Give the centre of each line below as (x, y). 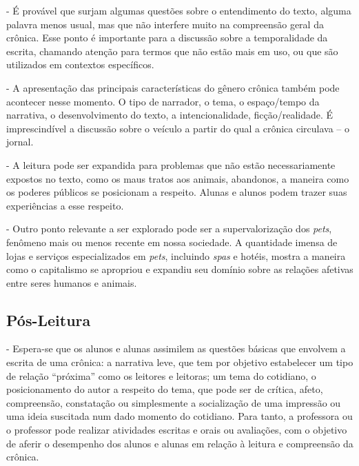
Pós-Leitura (49, 320)
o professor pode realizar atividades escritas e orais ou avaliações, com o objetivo (177, 430)
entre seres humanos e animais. (72, 282)
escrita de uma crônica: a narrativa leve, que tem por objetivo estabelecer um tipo (180, 362)
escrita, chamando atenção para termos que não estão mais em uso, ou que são (172, 51)
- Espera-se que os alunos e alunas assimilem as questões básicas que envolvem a (176, 348)
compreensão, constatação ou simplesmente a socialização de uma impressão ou (174, 402)
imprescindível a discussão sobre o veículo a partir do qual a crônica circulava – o (178, 128)
